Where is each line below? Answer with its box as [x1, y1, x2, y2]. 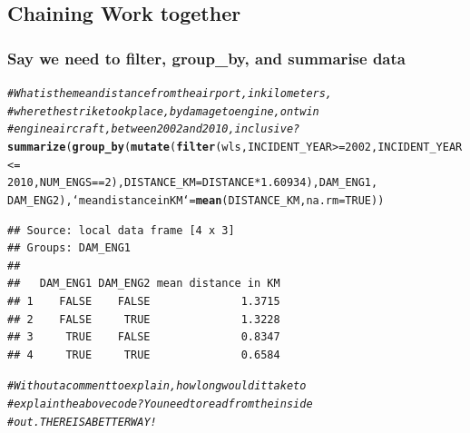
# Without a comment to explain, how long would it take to [7, 379, 307, 393]
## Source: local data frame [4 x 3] [7, 223, 235, 237]
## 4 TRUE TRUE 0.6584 [7, 348, 280, 361]
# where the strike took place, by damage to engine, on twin [7, 104, 319, 118]
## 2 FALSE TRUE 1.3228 [7, 312, 280, 326]
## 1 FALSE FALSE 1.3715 [7, 294, 280, 308]
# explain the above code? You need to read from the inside [7, 398, 313, 410]
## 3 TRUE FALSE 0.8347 [7, 330, 280, 344]
